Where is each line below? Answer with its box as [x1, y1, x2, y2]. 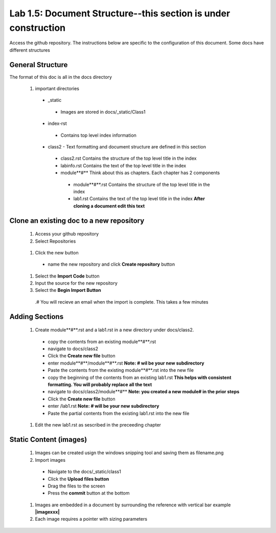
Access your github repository [35, 231, 99, 237]
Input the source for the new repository [35, 280, 118, 286]
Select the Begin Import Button [35, 287, 102, 293]
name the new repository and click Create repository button [48, 261, 175, 267]
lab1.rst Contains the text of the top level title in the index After [73, 196, 205, 202]
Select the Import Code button [35, 273, 100, 279]
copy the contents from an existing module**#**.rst [48, 338, 156, 345]
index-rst [48, 120, 67, 126]
